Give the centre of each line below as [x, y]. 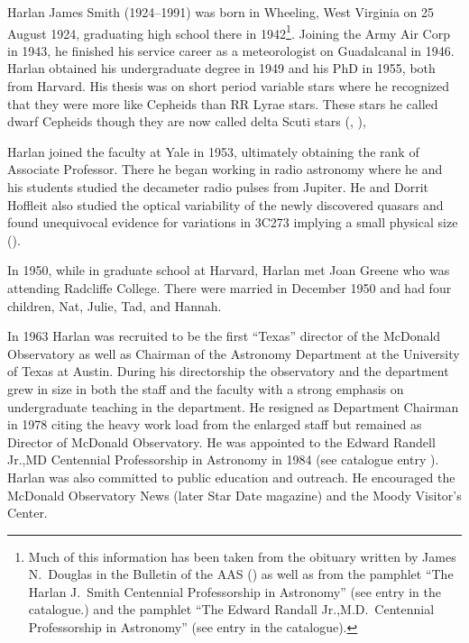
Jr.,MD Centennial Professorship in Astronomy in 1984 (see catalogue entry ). [223, 459]
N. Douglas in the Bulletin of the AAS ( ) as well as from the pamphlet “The [241, 574]
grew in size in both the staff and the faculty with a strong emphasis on [206, 388]
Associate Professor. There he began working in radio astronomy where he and [225, 169]
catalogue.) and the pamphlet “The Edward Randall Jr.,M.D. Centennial [231, 609]
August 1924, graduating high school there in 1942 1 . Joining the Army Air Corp [229, 32]
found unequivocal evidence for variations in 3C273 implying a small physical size [233, 222]
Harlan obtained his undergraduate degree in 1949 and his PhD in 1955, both [221, 68]
